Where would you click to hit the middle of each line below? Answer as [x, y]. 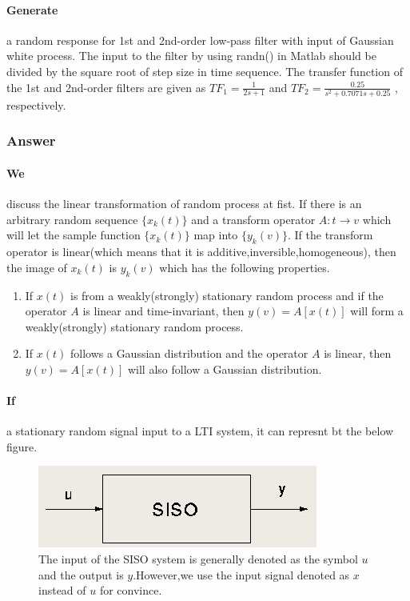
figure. [22, 446]
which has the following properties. [245, 267]
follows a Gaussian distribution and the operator [189, 353]
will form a [377, 311]
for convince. [131, 590]
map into [216, 235]
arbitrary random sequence [72, 219]
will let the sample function [74, 235]
